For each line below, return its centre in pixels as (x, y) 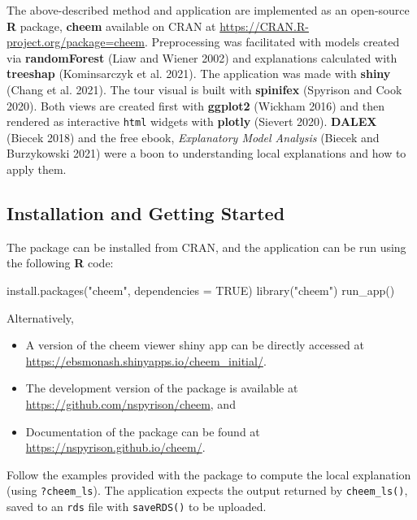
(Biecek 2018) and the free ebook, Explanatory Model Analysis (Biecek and (193, 137)
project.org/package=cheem (76, 42)
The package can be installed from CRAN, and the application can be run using (206, 247)
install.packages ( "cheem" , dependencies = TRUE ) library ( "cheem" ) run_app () (201, 290)
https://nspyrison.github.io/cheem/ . (115, 447)
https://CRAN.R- (264, 26)
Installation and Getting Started (146, 212)
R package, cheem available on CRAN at (111, 26)
